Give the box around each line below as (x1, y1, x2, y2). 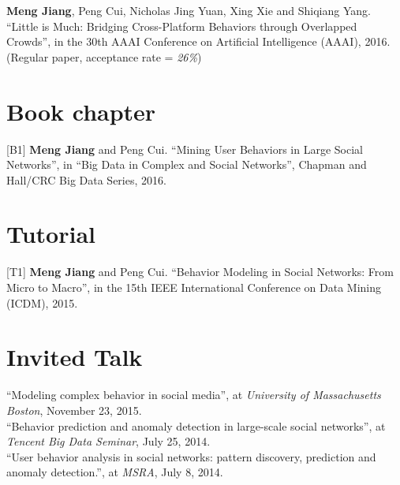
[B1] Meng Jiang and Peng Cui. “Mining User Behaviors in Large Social (6, 140, 363, 157)
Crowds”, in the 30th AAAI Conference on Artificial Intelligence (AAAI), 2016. (6, 33, 391, 50)
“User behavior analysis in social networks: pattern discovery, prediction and (6, 448, 376, 464)
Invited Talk (6, 341, 143, 373)
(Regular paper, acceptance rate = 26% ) (6, 48, 202, 65)
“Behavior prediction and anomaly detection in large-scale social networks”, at (6, 417, 386, 434)
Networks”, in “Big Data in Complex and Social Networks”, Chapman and (6, 156, 367, 173)
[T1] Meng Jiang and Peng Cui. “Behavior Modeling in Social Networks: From (6, 263, 394, 280)
